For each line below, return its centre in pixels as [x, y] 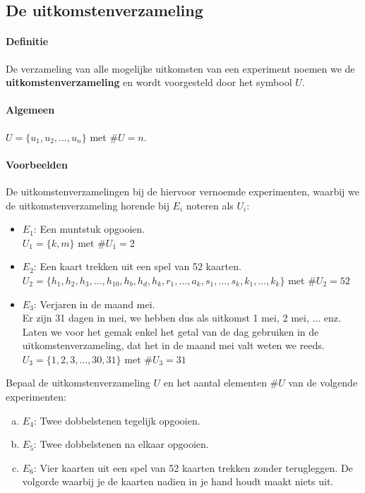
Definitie [27, 41]
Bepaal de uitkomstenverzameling [78, 383]
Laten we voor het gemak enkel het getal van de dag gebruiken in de [170, 331]
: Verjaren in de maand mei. [94, 304]
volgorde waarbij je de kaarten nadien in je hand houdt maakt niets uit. [178, 481]
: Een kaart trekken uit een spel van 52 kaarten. [137, 266]
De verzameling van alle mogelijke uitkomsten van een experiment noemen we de [180, 68]
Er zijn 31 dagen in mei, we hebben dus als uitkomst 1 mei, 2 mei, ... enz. [181, 318]
